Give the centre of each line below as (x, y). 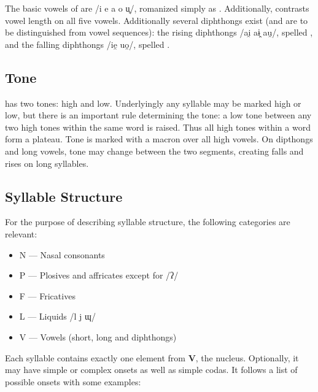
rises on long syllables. (47, 163)
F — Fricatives (47, 295)
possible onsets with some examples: (73, 381)
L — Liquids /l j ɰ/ (57, 316)
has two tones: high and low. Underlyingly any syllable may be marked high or (153, 103)
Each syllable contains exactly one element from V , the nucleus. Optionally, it (152, 357)
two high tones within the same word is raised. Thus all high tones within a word (158, 127)
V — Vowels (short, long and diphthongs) (98, 336)
